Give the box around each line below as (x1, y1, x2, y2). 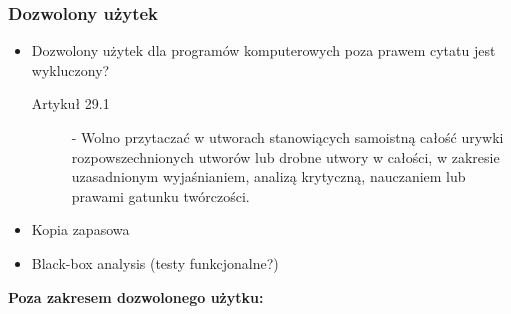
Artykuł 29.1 (31, 93, 110, 114)
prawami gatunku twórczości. (71, 185, 250, 206)
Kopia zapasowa (31, 219, 130, 240)
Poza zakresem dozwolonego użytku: (8, 286, 264, 307)
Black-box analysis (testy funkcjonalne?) (31, 252, 279, 273)
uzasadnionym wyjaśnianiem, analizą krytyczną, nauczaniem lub (71, 166, 466, 187)
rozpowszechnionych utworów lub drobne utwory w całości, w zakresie (71, 146, 500, 167)
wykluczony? (31, 59, 110, 80)
